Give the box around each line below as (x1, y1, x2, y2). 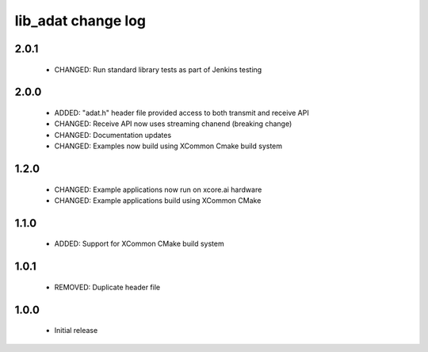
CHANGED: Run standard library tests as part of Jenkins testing (54, 64, 262, 75)
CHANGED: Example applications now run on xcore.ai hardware (54, 185, 262, 194)
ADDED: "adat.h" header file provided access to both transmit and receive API (54, 108, 309, 117)
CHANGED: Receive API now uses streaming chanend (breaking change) (54, 119, 292, 128)
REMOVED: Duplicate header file (54, 282, 161, 292)
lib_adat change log (14, 12, 147, 29)
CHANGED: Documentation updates (54, 130, 172, 140)
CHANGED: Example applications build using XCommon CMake (54, 195, 262, 205)
